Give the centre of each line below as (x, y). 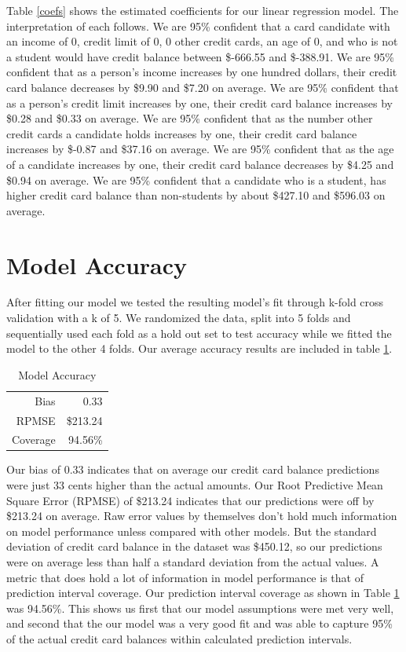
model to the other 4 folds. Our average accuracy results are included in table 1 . (199, 348)
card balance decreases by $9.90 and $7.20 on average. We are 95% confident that (203, 87)
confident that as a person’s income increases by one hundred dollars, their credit (202, 72)
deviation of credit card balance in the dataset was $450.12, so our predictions (194, 546)
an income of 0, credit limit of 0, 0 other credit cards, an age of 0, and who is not (202, 41)
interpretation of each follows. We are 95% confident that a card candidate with (198, 26)
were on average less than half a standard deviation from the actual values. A (193, 562)
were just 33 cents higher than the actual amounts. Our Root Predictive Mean (195, 485)
